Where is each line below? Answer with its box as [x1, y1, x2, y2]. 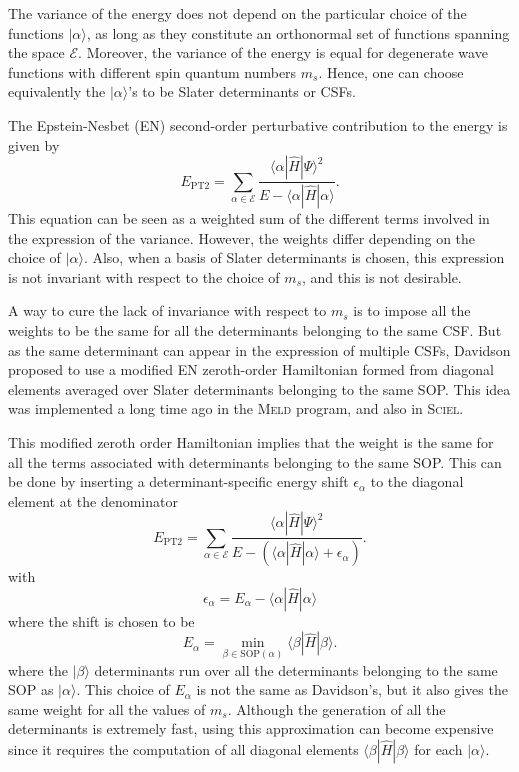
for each [414, 739, 463, 760]
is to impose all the [353, 300, 471, 321]
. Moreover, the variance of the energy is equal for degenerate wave [78, 42, 488, 63]
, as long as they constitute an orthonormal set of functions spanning [86, 22, 510, 43]
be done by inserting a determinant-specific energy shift [8, 471, 349, 492]
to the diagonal [370, 471, 464, 492]
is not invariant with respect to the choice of [8, 266, 280, 287]
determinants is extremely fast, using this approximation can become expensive [8, 718, 494, 739]
